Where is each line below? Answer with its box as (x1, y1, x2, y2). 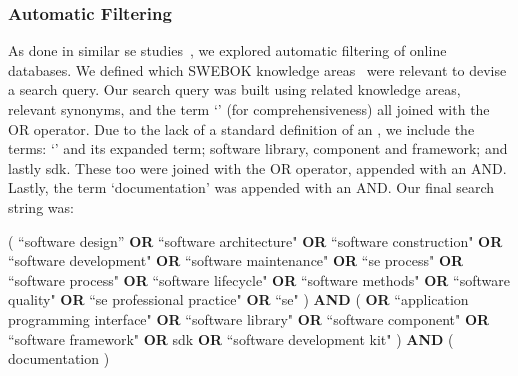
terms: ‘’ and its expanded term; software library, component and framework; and (8, 138, 508, 159)
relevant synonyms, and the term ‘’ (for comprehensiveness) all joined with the (8, 99, 490, 119)
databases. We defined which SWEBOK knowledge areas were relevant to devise (8, 59, 507, 80)
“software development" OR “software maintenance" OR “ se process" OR (8, 250, 464, 271)
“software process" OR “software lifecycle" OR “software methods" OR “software (8, 269, 510, 290)
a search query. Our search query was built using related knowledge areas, (8, 79, 461, 100)
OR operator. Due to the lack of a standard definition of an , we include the (8, 118, 475, 139)
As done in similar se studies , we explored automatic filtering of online (8, 40, 447, 61)
